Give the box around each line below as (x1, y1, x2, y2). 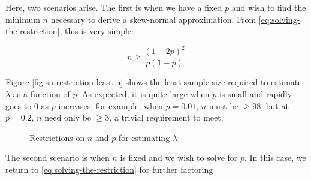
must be (209, 99, 238, 112)
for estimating (118, 131, 170, 143)
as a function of (13, 87, 70, 100)
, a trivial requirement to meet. (109, 111, 224, 124)
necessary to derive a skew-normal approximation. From (50, 13, 256, 25)
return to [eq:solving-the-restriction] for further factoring (5, 163, 213, 175)
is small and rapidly (219, 87, 292, 100)
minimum (5, 13, 40, 25)
